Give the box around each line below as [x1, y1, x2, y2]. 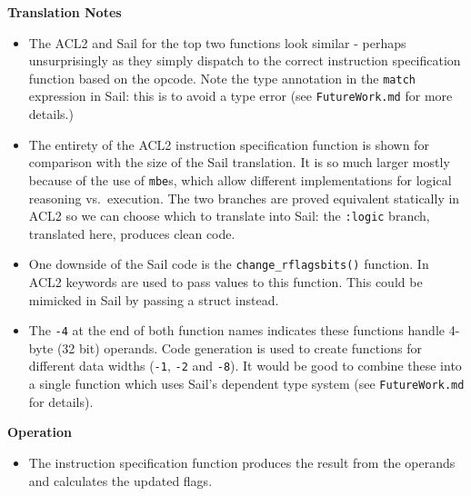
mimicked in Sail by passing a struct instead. [28, 290, 279, 309]
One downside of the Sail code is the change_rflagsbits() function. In [28, 254, 429, 273]
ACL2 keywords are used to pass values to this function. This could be [28, 273, 423, 292]
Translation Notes [7, 3, 122, 21]
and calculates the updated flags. [28, 471, 213, 490]
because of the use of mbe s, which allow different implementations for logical [28, 170, 452, 189]
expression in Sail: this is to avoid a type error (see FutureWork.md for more [28, 86, 453, 105]
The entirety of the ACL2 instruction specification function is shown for [28, 134, 429, 154]
